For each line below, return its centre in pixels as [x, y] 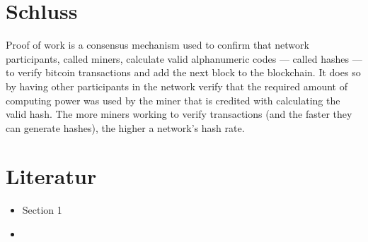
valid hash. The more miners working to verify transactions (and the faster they [179, 114]
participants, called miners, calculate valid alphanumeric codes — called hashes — [184, 58]
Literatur [51, 176]
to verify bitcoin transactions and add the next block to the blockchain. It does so [183, 72]
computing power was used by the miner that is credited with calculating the [173, 100]
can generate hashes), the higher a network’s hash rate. [125, 127]
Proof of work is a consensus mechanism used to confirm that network [157, 45]
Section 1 [42, 210]
